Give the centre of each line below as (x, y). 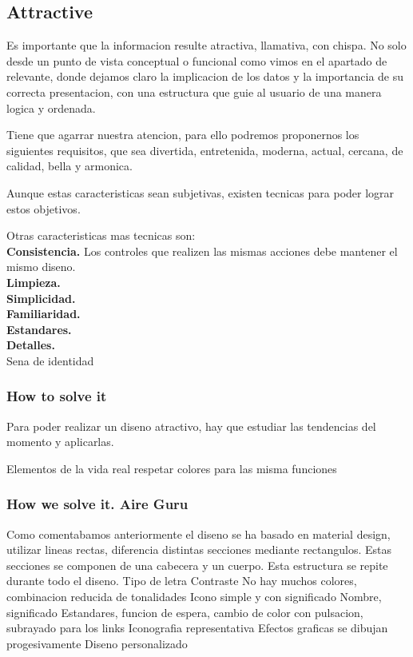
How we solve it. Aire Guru (97, 504)
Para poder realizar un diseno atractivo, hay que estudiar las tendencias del (191, 426)
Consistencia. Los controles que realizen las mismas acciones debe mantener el (202, 251)
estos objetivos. (44, 208)
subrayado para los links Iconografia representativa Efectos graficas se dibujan (197, 628)
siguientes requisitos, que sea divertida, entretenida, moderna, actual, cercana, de (205, 150)
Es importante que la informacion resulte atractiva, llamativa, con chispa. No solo (206, 45)
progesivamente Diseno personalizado (97, 643)
